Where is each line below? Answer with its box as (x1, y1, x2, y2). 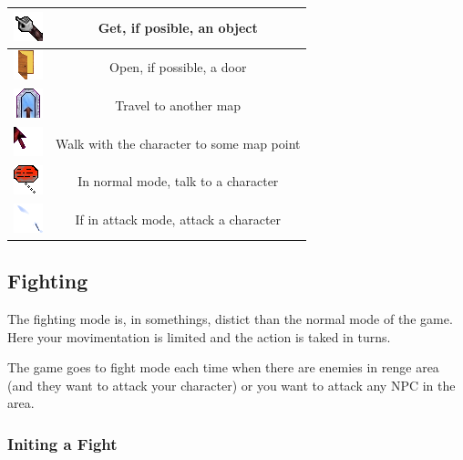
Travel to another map (115, 95, 242, 114)
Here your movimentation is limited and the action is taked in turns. (7, 327, 391, 346)
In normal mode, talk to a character (77, 172, 279, 191)
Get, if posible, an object (98, 18, 258, 37)
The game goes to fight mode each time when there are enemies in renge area (7, 358, 439, 377)
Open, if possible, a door (109, 57, 247, 76)
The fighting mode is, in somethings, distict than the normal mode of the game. (7, 309, 453, 329)
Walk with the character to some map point (56, 133, 301, 152)
